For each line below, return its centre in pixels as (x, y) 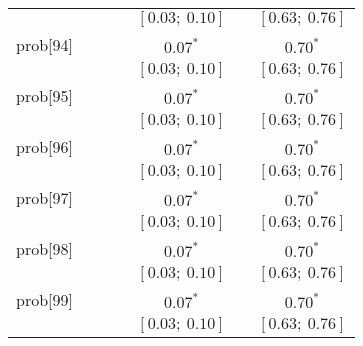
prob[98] (44, 248)
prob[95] (44, 95)
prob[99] (44, 299)
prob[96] (44, 146)
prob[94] (44, 44)
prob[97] (44, 197)
